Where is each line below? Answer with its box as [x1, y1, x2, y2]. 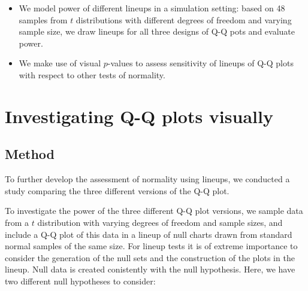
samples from [19, 13, 68, 26]
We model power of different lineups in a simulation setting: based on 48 [19, 2, 285, 14]
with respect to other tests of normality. [19, 68, 165, 81]
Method [5, 145, 55, 163]
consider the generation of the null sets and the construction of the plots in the [5, 251, 295, 264]
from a [5, 216, 29, 228]
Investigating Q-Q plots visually [5, 103, 273, 128]
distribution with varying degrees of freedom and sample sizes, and [37, 216, 283, 228]
